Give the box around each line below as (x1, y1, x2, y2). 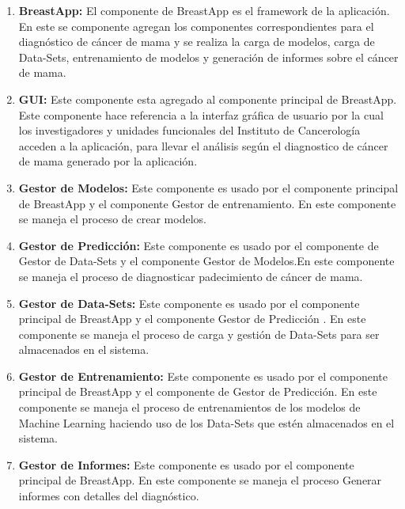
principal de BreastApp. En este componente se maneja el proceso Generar (18, 472, 382, 488)
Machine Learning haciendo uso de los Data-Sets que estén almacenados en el (18, 414, 395, 431)
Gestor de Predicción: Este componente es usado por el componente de (18, 237, 379, 253)
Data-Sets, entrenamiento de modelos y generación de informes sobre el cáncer (18, 48, 399, 65)
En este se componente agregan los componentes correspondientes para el (18, 17, 374, 34)
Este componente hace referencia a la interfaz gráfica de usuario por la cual (18, 106, 384, 123)
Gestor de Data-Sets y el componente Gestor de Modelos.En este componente (18, 253, 395, 269)
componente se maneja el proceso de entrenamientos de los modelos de (18, 399, 361, 416)
